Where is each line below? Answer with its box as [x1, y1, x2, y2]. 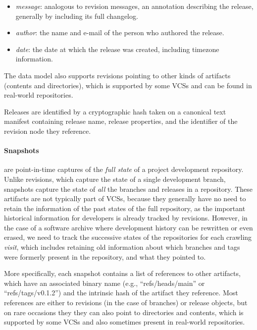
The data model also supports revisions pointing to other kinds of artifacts [4, 70, 231, 80]
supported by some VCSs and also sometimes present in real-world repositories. [4, 317, 245, 327]
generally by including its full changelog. [15, 10, 138, 21]
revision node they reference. [4, 125, 91, 136]
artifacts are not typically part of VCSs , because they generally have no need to [4, 193, 246, 204]
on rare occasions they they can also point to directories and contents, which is [4, 307, 244, 317]
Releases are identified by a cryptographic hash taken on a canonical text [4, 106, 226, 116]
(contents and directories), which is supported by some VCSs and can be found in [4, 80, 252, 90]
